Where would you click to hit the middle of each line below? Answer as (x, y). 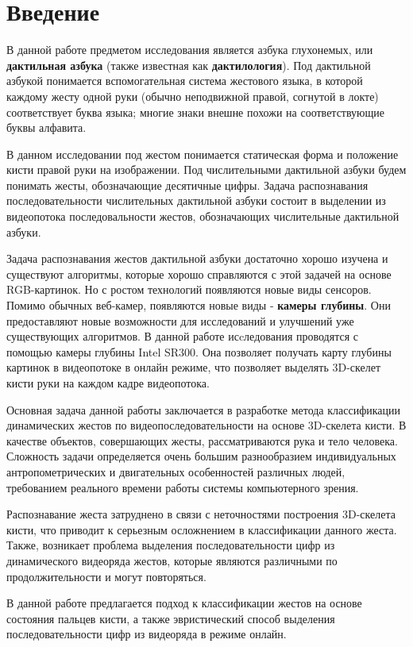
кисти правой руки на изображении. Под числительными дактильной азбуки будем (206, 169)
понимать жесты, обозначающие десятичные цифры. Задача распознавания (187, 185)
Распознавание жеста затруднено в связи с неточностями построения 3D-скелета (201, 514)
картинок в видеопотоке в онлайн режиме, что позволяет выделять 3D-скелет (193, 367)
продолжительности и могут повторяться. (106, 576)
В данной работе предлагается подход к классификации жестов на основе (184, 603)
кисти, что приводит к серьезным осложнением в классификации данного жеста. (202, 529)
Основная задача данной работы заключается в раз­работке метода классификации (204, 409)
